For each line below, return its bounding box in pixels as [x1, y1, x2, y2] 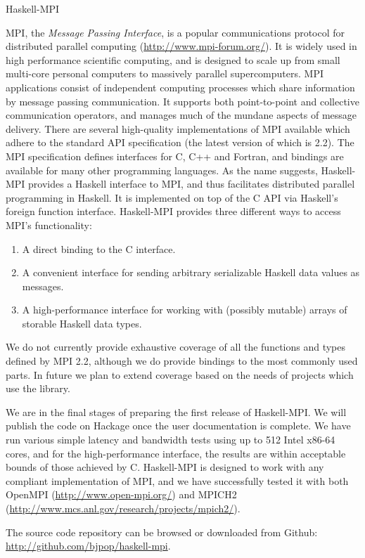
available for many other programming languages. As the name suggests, [6, 162, 318, 177]
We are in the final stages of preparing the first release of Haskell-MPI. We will [6, 404, 347, 419]
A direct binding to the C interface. [22, 241, 176, 256]
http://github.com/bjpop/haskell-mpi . [6, 538, 171, 553]
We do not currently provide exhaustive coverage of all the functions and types [6, 339, 346, 354]
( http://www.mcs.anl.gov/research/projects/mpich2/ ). [6, 501, 241, 515]
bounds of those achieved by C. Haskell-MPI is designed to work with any [6, 460, 324, 474]
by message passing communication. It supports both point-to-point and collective [6, 93, 359, 108]
